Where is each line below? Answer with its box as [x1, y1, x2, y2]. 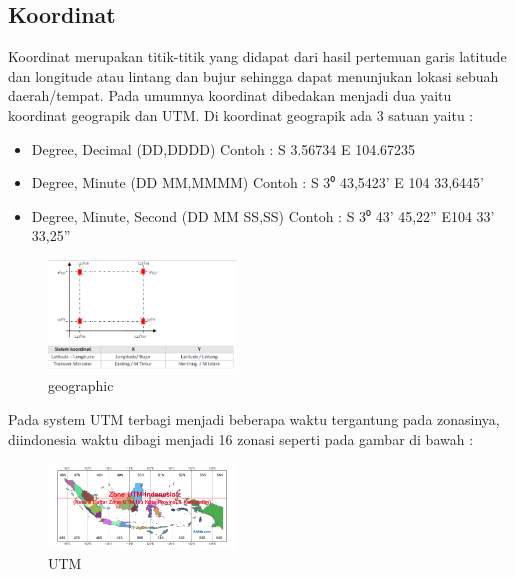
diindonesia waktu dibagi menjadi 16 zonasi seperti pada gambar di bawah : [8, 428, 474, 449]
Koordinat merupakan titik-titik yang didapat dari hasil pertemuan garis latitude [8, 46, 507, 67]
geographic [48, 375, 114, 396]
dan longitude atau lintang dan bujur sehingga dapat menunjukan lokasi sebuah [8, 65, 499, 86]
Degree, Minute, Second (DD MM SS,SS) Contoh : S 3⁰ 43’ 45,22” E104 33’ [31, 205, 495, 226]
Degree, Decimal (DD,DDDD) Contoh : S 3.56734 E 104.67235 [31, 138, 416, 159]
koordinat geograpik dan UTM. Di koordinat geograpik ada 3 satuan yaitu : [8, 104, 474, 125]
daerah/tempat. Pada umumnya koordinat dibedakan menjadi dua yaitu [8, 85, 452, 106]
